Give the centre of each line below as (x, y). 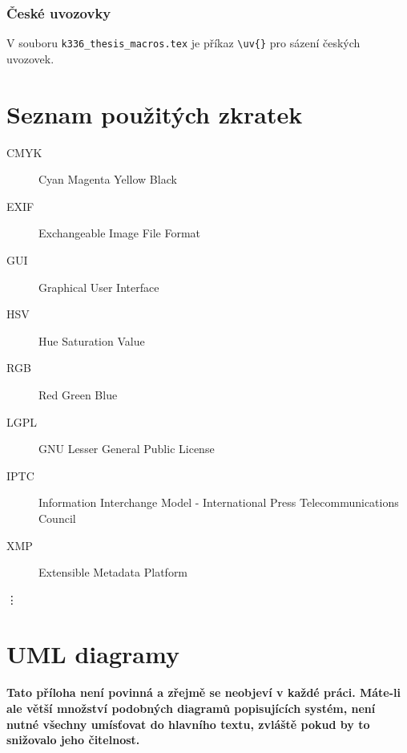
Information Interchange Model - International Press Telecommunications (219, 502)
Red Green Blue (78, 394)
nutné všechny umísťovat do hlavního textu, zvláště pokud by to (188, 724)
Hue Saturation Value (92, 340)
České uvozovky (59, 12)
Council (57, 518)
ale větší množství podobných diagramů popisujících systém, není (191, 708)
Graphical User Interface (99, 287)
